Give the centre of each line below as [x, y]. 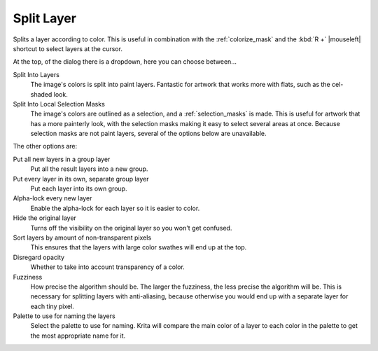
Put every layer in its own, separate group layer [81, 179]
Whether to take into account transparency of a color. [107, 267]
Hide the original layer [45, 218]
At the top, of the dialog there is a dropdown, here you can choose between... [125, 62]
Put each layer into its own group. [79, 188]
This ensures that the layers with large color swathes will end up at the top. [139, 247]
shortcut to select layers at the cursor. [68, 48]
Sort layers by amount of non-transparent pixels [82, 238]
